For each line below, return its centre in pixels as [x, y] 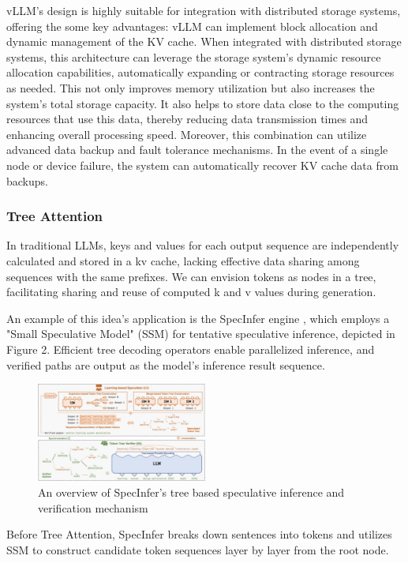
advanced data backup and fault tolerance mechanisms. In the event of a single [197, 150]
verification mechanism [93, 507]
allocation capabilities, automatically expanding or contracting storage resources [200, 72]
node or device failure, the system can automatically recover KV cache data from [202, 165]
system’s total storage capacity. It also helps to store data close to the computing [203, 103]
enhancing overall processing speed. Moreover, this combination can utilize [187, 134]
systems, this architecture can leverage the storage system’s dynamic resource [194, 56]
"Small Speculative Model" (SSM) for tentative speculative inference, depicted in [201, 334]
